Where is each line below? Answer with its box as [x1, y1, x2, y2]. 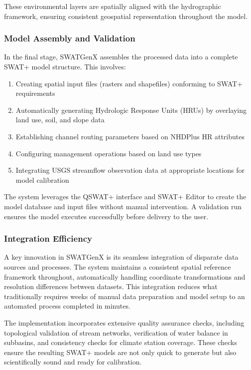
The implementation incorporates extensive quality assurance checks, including [4, 317, 245, 328]
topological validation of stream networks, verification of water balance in [4, 327, 228, 338]
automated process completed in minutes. [4, 301, 130, 311]
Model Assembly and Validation [4, 32, 135, 44]
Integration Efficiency [4, 232, 92, 245]
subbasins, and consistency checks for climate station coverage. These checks [4, 337, 237, 348]
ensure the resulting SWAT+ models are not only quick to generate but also [4, 347, 237, 357]
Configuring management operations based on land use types [15, 148, 202, 158]
